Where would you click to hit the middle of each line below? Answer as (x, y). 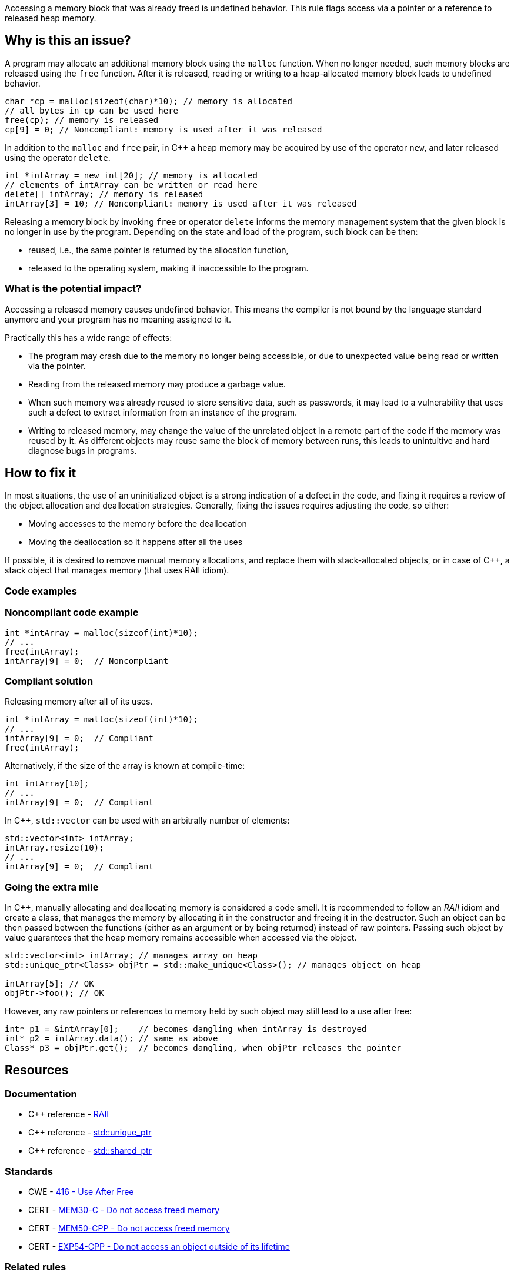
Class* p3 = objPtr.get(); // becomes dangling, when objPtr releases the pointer (203, 1048)
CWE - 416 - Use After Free (81, 1192)
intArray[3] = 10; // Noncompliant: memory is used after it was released (181, 203)
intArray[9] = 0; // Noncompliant (87, 661)
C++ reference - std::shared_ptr (90, 1151)
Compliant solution (49, 681)
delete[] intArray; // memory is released (104, 194)
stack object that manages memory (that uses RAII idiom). (117, 570)
